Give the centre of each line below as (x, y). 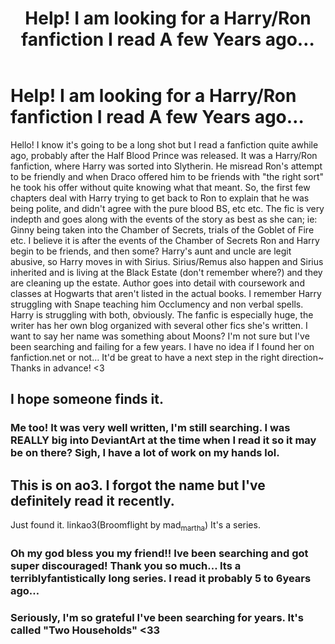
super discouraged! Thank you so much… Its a (126, 565)
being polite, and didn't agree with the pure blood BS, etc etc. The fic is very (167, 208)
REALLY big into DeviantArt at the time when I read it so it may (163, 440)
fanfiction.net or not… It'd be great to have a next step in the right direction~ (167, 357)
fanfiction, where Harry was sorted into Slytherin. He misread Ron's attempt (166, 166)
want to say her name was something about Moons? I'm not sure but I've (160, 336)
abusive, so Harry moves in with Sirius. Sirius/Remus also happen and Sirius (167, 261)
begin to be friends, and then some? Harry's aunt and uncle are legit (151, 251)
